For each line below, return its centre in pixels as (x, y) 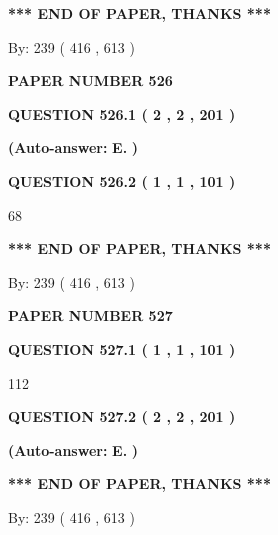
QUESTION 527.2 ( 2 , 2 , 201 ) (122, 416)
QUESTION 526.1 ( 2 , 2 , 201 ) (122, 113)
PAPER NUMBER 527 (90, 315)
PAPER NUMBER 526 (90, 80)
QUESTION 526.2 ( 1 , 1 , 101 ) (122, 180)
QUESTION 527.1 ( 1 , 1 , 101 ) (122, 348)
